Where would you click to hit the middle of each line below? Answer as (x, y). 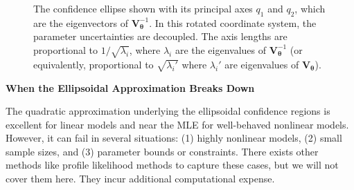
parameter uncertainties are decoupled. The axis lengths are (160, 36)
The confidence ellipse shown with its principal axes (143, 8)
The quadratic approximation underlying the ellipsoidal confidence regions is (168, 111)
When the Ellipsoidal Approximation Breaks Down (130, 87)
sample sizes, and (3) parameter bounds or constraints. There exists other (162, 151)
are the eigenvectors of (81, 22)
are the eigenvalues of (221, 49)
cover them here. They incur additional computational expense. (140, 179)
